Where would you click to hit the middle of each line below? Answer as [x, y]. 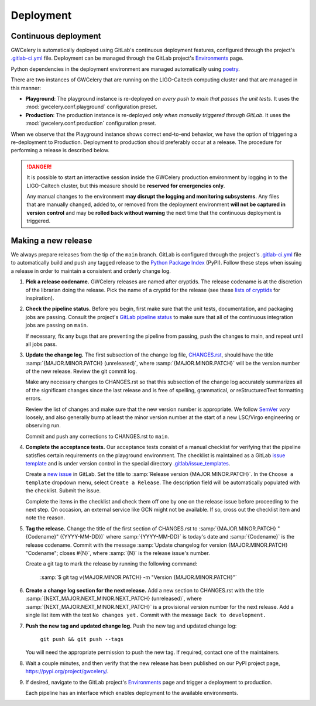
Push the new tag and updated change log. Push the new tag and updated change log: [131, 626]
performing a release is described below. [60, 150]
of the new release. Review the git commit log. [81, 371]
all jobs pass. [41, 344]
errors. [34, 399]
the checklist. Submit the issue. [63, 491]
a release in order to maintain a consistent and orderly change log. [91, 271]
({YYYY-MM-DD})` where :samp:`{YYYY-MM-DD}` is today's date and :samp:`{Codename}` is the [177, 537]
